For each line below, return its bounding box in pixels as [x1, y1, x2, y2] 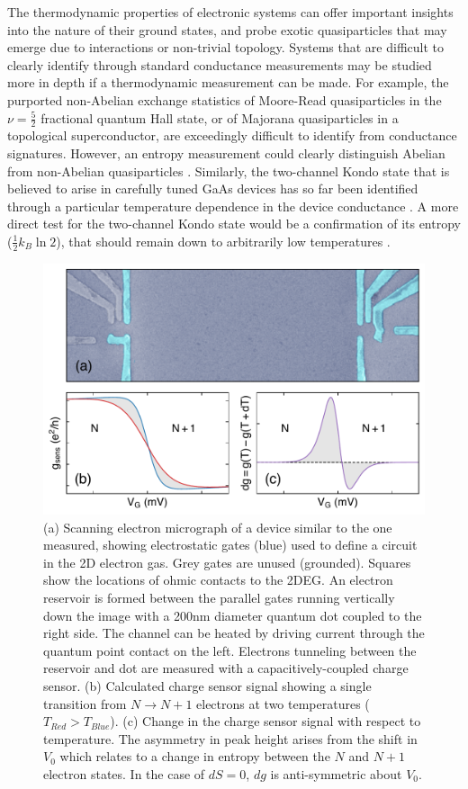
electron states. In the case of [43, 765, 205, 783]
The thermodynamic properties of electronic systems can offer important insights [7, 3, 454, 21]
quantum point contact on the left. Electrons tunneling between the [43, 641, 417, 659]
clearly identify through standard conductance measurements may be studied [7, 55, 432, 74]
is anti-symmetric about [270, 765, 402, 783]
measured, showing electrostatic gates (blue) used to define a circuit [43, 535, 418, 554]
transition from [43, 694, 127, 713]
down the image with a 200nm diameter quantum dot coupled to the [43, 605, 422, 624]
